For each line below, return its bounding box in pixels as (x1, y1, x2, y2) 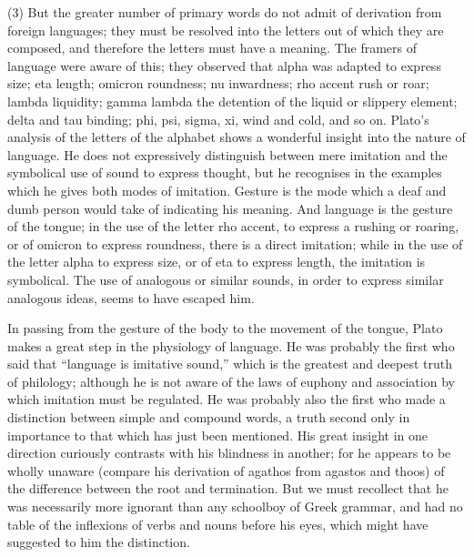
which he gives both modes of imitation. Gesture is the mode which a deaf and (7, 180, 447, 199)
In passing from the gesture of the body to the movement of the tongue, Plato (7, 319, 443, 338)
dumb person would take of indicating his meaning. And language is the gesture (7, 198, 453, 218)
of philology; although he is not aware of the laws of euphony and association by (7, 371, 455, 390)
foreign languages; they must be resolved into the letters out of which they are (7, 20, 444, 39)
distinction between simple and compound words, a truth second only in (7, 408, 410, 427)
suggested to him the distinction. (7, 532, 190, 552)
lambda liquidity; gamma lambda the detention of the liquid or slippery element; (7, 91, 458, 110)
